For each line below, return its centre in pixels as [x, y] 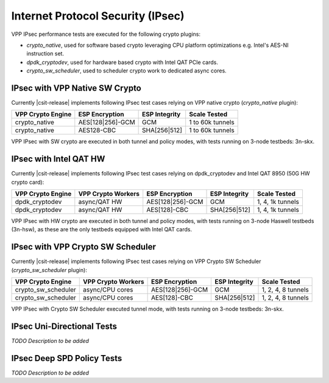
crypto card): [28, 182]
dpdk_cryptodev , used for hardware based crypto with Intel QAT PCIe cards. [122, 62]
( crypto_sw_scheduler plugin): [49, 270]
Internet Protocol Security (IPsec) [98, 16]
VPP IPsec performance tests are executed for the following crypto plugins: [106, 34]
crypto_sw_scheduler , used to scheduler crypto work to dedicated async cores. [126, 71]
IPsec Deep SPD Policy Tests [67, 358]
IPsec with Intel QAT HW [58, 159]
